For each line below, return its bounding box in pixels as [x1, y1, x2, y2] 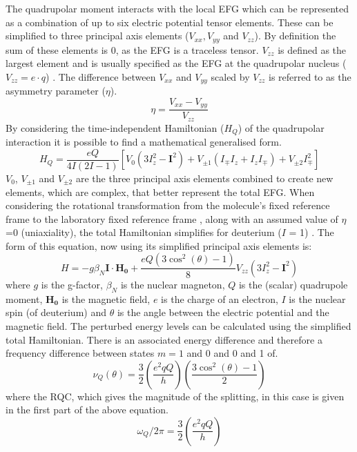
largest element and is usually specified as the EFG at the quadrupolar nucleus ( [6, 56, 347, 70]
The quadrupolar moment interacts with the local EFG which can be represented [6, 1, 349, 15]
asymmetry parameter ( [6, 83, 106, 98]
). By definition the [254, 28, 336, 43]
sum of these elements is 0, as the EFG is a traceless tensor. [6, 42, 259, 57]
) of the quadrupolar [238, 120, 325, 135]
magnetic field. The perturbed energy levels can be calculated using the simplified [6, 318, 351, 333]
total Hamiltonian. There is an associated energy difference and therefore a [6, 332, 322, 346]
